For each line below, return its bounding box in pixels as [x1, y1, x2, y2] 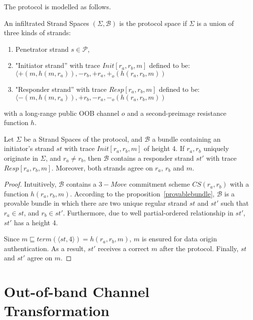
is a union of [196, 18, 234, 28]
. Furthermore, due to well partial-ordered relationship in [63, 207, 234, 217]
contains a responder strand [111, 152, 194, 163]
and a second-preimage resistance [127, 107, 227, 118]
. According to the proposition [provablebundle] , [70, 188, 215, 198]
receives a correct [97, 243, 149, 253]
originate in [4, 152, 39, 163]
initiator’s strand [4, 143, 54, 153]
